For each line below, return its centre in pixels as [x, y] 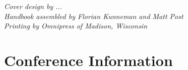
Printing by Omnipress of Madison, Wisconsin [76, 26]
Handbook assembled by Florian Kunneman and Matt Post [94, 16]
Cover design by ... [33, 6]
